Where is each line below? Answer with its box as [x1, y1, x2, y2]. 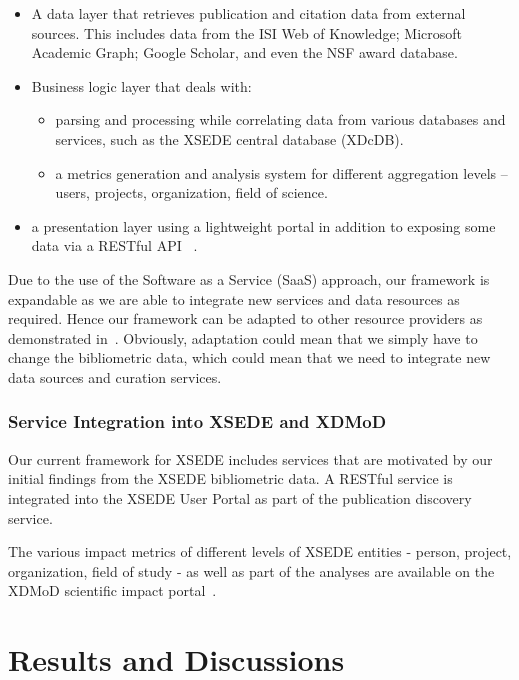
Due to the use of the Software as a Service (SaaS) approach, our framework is [8, 268, 490, 289]
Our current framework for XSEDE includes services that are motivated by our [8, 448, 493, 469]
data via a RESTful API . [31, 235, 198, 256]
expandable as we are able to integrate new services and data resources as [8, 288, 460, 309]
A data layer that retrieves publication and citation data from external [31, 3, 466, 23]
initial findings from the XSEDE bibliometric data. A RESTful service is [8, 468, 453, 489]
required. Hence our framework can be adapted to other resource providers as [8, 308, 483, 329]
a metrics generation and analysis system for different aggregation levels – [55, 162, 508, 183]
